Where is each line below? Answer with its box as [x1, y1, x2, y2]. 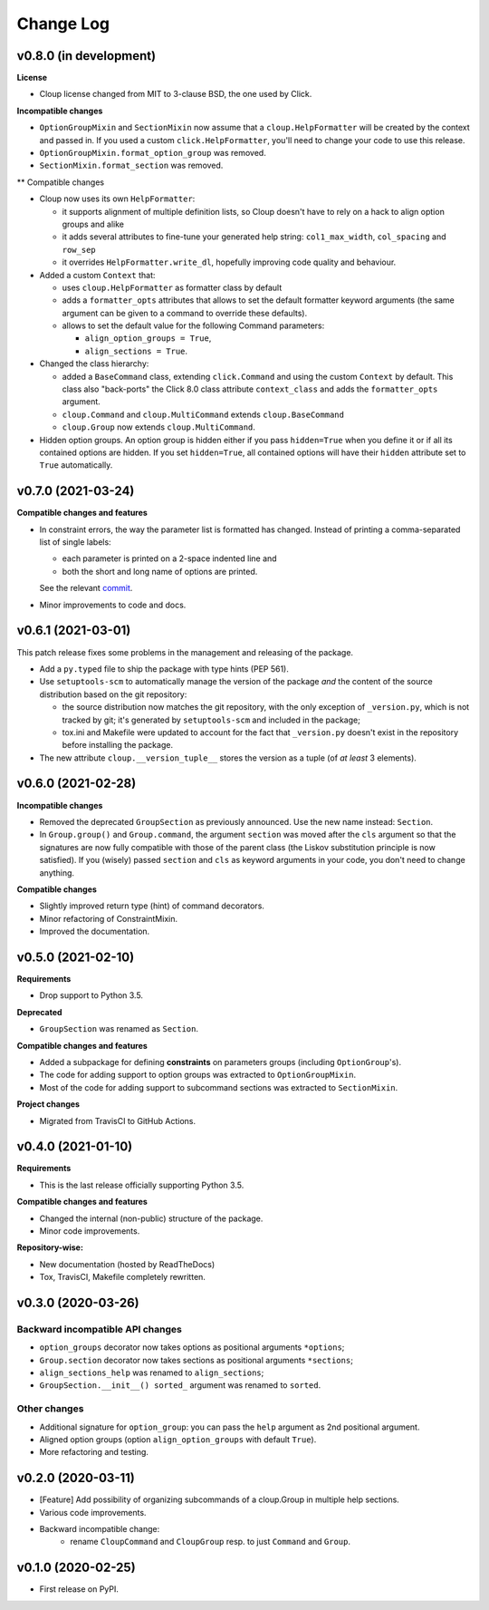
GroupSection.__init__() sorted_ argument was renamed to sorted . [39, 1380, 321, 1391]
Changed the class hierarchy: [39, 358, 149, 369]
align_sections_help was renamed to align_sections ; [39, 1367, 264, 1378]
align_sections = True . [84, 345, 188, 356]
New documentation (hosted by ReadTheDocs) [39, 1258, 216, 1269]
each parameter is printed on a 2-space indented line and [62, 553, 277, 564]
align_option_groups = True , [84, 333, 212, 344]
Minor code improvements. [39, 1225, 140, 1237]
